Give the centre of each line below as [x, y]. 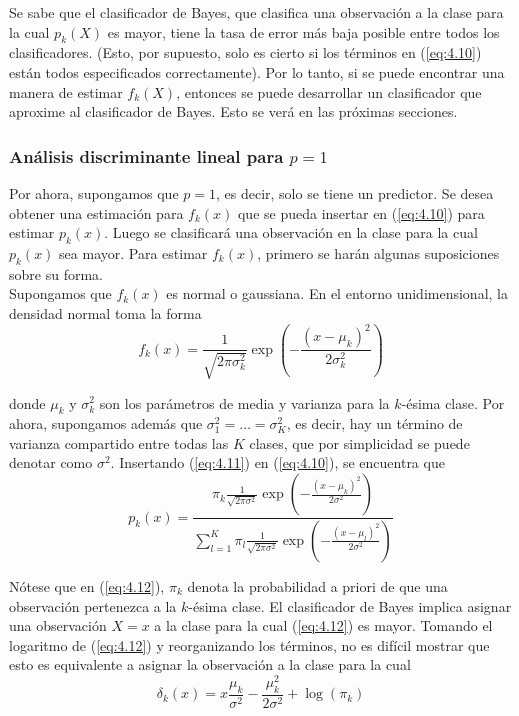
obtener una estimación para [96, 212]
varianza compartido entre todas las [119, 442]
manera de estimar [66, 91]
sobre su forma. [56, 273]
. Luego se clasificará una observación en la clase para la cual [291, 232]
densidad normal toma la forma [105, 312]
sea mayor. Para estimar [133, 252]
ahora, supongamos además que [106, 423]
